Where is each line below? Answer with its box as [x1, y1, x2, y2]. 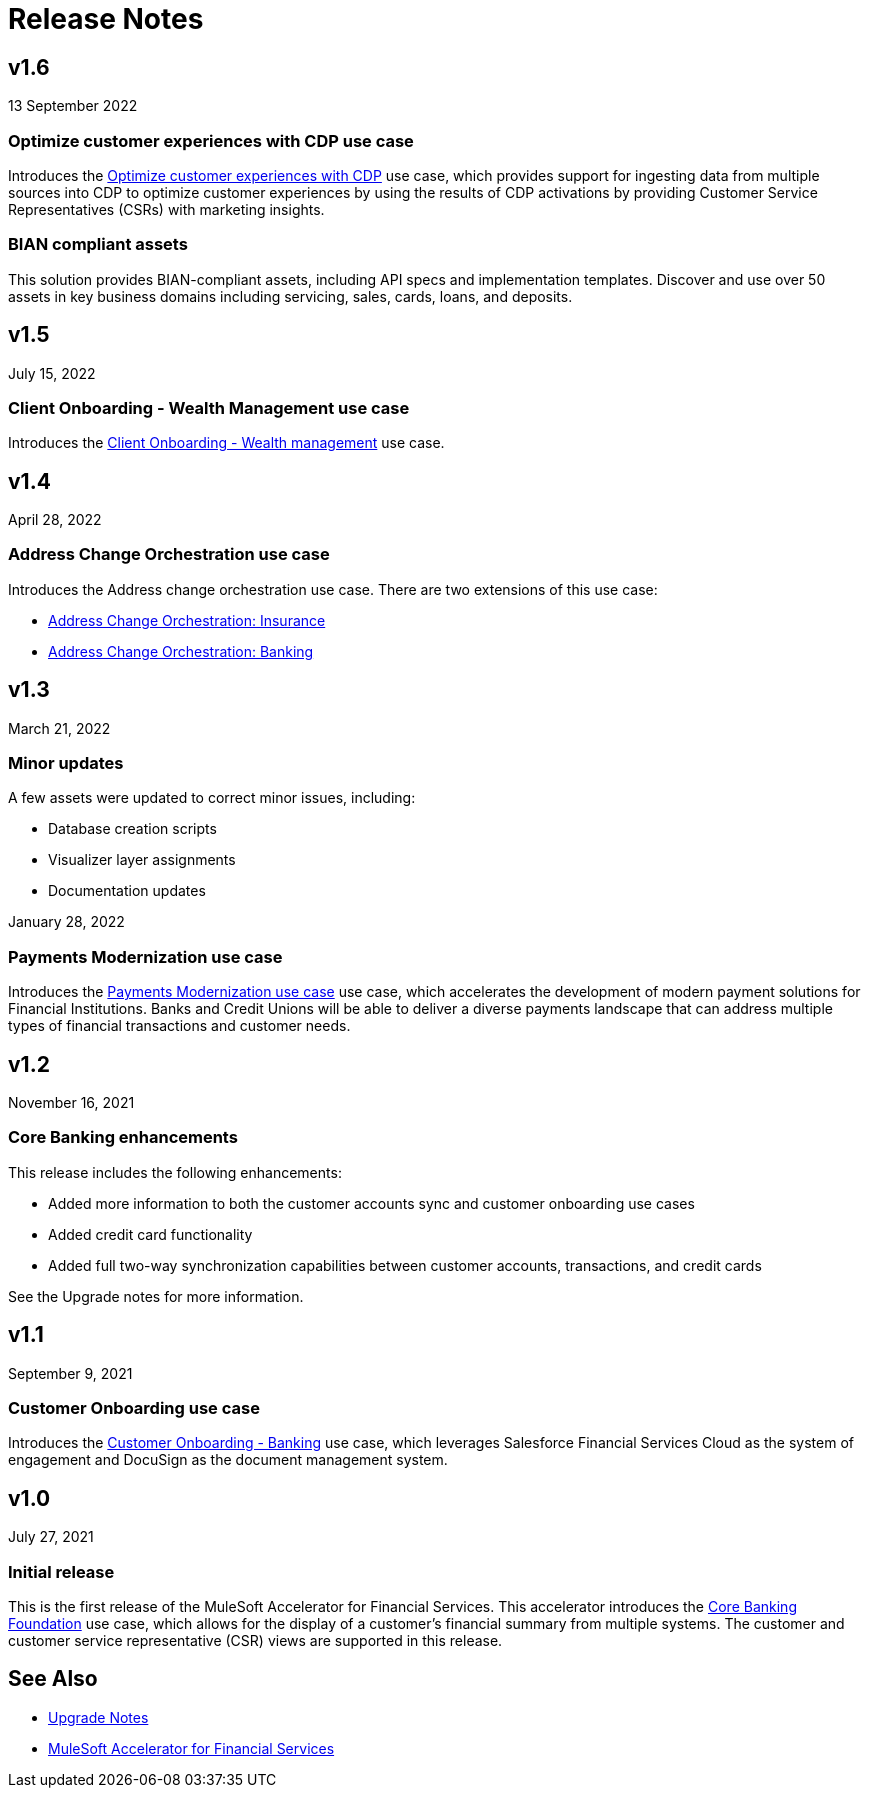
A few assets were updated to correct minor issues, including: [8, 789, 416, 807]
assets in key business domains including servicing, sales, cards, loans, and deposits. [8, 287, 573, 305]
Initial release [8, 1561, 115, 1582]
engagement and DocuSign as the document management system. [8, 1451, 448, 1469]
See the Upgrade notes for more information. [8, 1287, 304, 1305]
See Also [8, 1666, 98, 1692]
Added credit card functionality [48, 1225, 253, 1243]
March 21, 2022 [8, 719, 111, 737]
